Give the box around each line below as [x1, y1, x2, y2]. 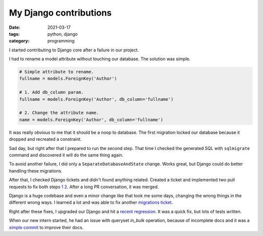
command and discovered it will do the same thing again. [9, 152, 124, 158]
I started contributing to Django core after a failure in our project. [9, 47, 139, 53]
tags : [9, 31, 20, 37]
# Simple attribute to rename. [19, 69, 94, 75]
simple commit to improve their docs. [9, 224, 84, 230]
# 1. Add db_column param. [19, 89, 84, 95]
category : [9, 38, 30, 44]
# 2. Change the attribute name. [19, 110, 99, 116]
